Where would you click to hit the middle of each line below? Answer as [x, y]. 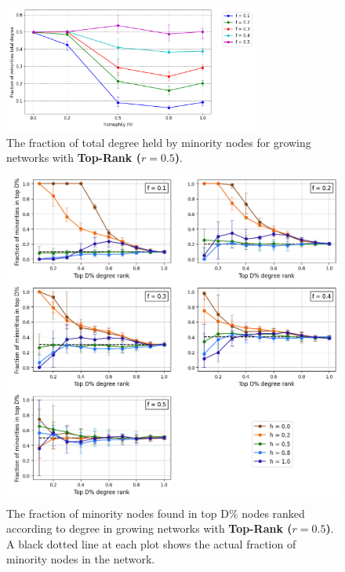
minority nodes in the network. [81, 559]
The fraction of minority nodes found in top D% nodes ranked [156, 513]
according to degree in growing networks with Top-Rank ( [149, 528]
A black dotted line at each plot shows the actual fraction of [151, 543]
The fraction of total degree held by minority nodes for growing [159, 142]
